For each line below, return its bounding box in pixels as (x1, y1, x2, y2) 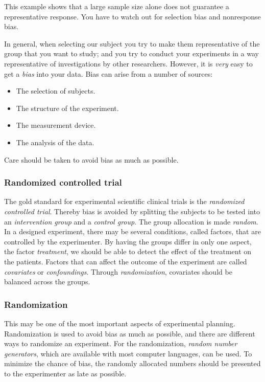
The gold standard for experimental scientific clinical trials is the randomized (4, 196, 245, 207)
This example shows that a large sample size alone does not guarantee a (4, 1, 229, 11)
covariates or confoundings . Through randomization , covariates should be (4, 266, 232, 277)
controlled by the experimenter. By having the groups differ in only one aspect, (4, 236, 252, 246)
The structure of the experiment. (16, 102, 119, 113)
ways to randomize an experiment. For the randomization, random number (4, 338, 237, 349)
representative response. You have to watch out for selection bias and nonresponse (4, 11, 261, 21)
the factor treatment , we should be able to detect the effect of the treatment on (4, 246, 252, 257)
